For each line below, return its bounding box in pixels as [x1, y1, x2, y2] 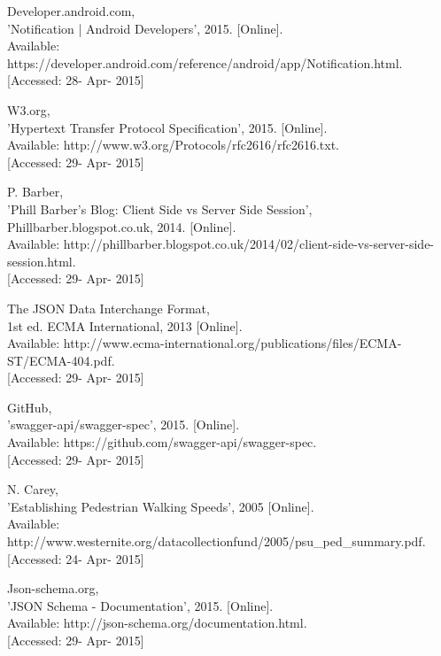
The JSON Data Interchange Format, [7, 298, 210, 317]
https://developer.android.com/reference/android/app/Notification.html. [7, 53, 403, 72]
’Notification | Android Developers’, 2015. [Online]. [7, 19, 283, 37]
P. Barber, [7, 182, 64, 201]
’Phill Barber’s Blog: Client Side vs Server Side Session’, [7, 199, 313, 218]
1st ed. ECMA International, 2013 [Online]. [7, 316, 243, 335]
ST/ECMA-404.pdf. [7, 351, 115, 369]
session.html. [7, 251, 76, 270]
